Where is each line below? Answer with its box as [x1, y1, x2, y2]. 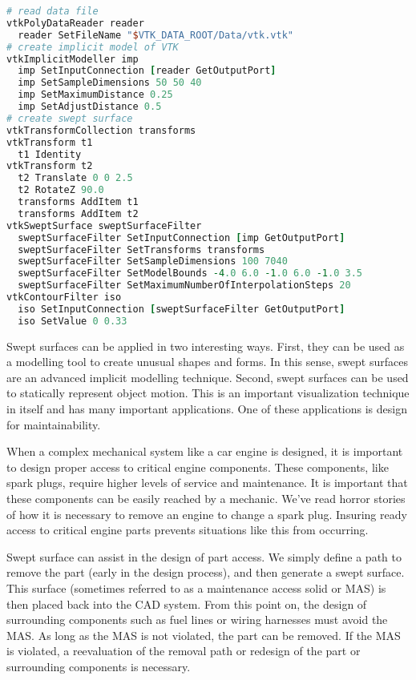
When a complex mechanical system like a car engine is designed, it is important [6, 443, 403, 460]
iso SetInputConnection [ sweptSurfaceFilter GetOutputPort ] [18, 303, 345, 315]
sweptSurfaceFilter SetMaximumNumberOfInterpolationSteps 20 [18, 280, 351, 292]
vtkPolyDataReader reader [6, 17, 144, 29]
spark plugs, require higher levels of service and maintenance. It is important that [6, 474, 408, 491]
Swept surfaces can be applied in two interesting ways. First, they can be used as [6, 337, 405, 354]
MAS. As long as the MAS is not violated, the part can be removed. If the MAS [6, 626, 401, 643]
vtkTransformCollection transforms [6, 124, 196, 136]
